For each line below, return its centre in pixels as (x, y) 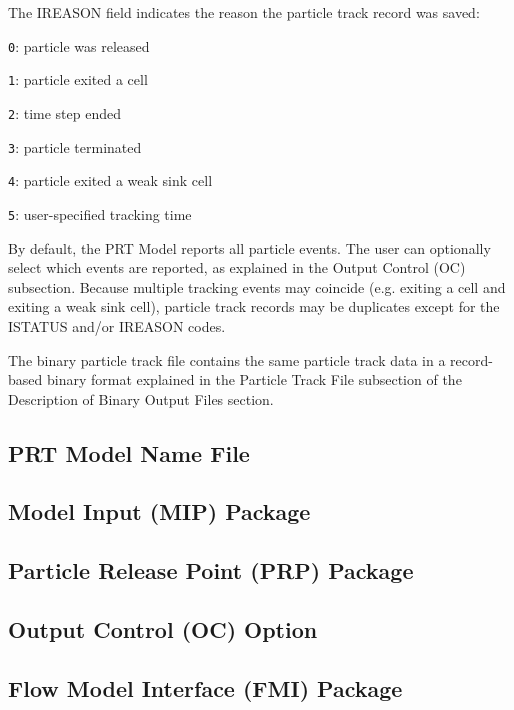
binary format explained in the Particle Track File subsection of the (254, 379)
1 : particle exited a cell (78, 79)
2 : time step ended (65, 112)
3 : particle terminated (75, 146)
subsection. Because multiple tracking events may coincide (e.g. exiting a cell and (257, 286)
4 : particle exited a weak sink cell (110, 180)
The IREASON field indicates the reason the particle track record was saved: (244, 12)
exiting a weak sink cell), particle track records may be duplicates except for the (254, 306)
